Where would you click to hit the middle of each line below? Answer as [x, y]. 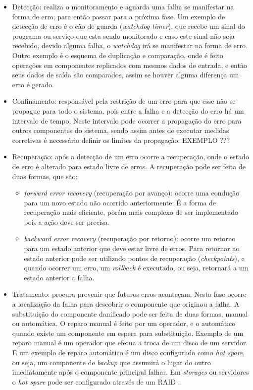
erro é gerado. [33, 84]
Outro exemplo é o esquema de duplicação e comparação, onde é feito [118, 55]
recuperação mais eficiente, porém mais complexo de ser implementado [131, 212]
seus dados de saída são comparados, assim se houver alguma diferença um [126, 75]
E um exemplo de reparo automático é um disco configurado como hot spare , [128, 352]
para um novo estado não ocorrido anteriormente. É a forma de [120, 202]
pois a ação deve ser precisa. [67, 222]
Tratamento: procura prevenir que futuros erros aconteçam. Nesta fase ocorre [129, 294]
